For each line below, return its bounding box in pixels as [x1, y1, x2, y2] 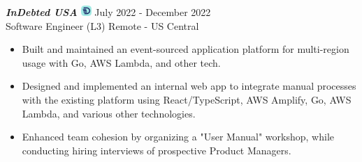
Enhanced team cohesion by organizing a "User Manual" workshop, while [22, 129, 334, 144]
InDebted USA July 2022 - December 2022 [6, 5, 211, 19]
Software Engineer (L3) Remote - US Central [6, 18, 199, 33]
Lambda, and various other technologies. [22, 106, 196, 120]
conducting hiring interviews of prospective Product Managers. [22, 143, 291, 157]
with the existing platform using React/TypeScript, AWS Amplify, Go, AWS [22, 92, 352, 107]
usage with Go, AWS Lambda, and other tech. [22, 55, 221, 70]
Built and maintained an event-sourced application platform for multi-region [22, 42, 349, 56]
